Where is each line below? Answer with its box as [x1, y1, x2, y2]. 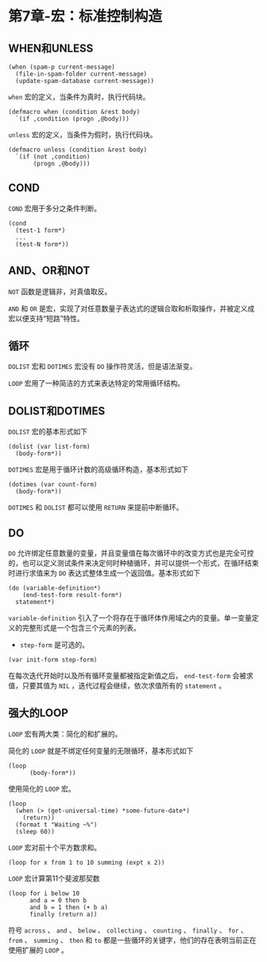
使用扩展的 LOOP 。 [8, 945, 69, 955]
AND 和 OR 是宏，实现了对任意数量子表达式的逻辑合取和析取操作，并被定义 [8, 304, 248, 313]
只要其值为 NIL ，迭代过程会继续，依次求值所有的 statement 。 [21, 681, 226, 690]
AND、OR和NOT [8, 264, 91, 277]
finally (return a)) [29, 910, 98, 918]
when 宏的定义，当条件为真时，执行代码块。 [8, 92, 150, 101]
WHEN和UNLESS [8, 41, 94, 55]
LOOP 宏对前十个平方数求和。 [8, 842, 102, 852]
